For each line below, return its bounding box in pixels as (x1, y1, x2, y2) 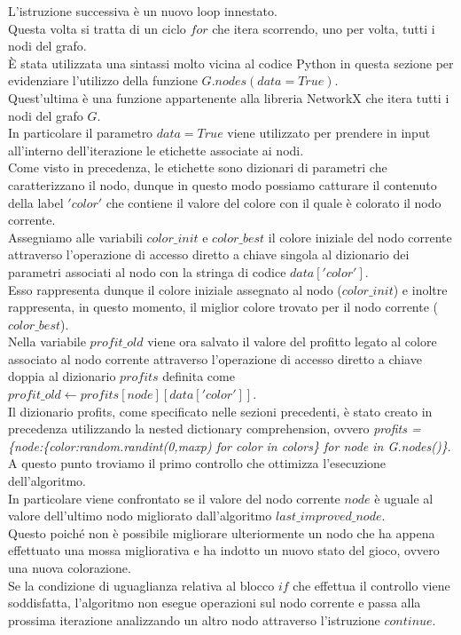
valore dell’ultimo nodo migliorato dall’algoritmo (8, 506, 272, 525)
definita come (162, 367, 235, 385)
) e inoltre (393, 280, 448, 298)
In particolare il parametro (8, 123, 153, 142)
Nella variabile (8, 332, 86, 351)
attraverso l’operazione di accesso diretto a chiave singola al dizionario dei (8, 245, 410, 264)
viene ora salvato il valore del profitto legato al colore (147, 332, 437, 351)
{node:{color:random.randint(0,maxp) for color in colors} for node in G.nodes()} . (8, 436, 451, 455)
